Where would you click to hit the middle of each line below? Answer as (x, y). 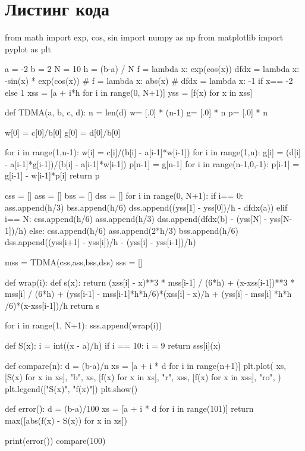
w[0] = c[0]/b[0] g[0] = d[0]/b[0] (63, 132)
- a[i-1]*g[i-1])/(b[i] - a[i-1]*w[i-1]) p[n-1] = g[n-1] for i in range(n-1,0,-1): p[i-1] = (152, 163)
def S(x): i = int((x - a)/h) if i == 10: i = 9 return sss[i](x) (113, 345)
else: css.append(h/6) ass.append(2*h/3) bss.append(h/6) (134, 230)
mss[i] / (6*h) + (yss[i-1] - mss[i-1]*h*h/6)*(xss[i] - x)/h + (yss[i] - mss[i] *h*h (148, 294)
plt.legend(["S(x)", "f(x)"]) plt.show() (71, 388)
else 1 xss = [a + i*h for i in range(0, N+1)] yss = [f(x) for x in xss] (129, 92)
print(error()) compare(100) (55, 440)
